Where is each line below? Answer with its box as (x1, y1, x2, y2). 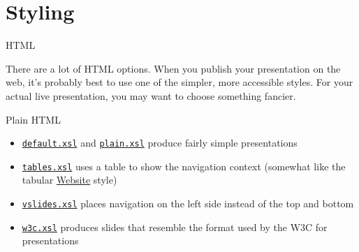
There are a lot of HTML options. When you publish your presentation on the (6, 61, 341, 75)
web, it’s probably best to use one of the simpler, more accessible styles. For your (6, 75, 353, 89)
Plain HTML (6, 112, 61, 126)
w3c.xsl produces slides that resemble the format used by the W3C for (22, 219, 328, 234)
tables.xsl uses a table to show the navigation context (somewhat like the (22, 158, 346, 173)
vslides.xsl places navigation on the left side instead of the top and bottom (22, 196, 354, 210)
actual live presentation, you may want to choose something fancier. (6, 88, 296, 103)
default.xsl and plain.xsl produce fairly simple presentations (22, 135, 298, 150)
